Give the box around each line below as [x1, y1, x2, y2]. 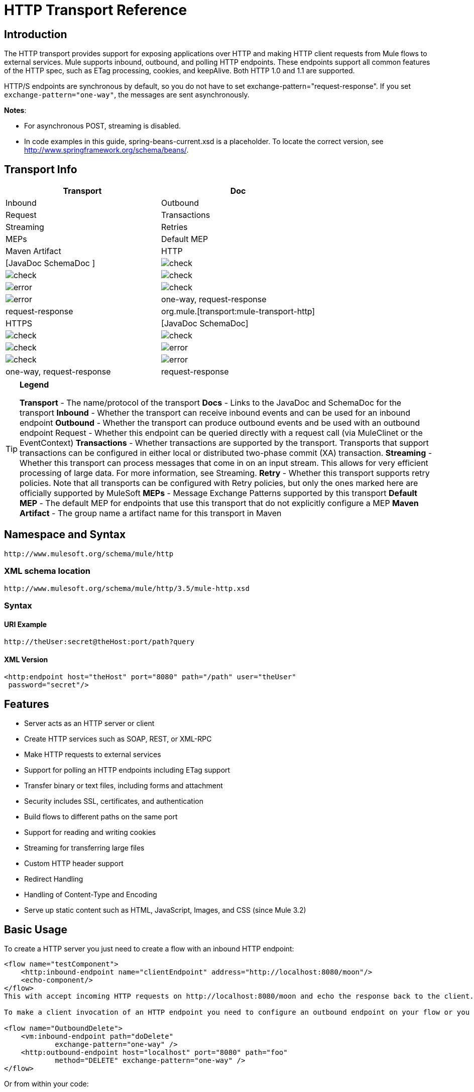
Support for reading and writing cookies [24, 828, 156, 837]
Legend [20, 380, 49, 390]
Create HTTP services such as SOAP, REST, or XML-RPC [24, 735, 212, 744]
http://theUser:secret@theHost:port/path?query [4, 638, 195, 646]
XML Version [4, 655, 48, 664]
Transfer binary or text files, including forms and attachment [24, 781, 223, 790]
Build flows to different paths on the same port [24, 812, 178, 821]
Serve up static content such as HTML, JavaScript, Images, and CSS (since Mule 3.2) [24, 906, 306, 915]
